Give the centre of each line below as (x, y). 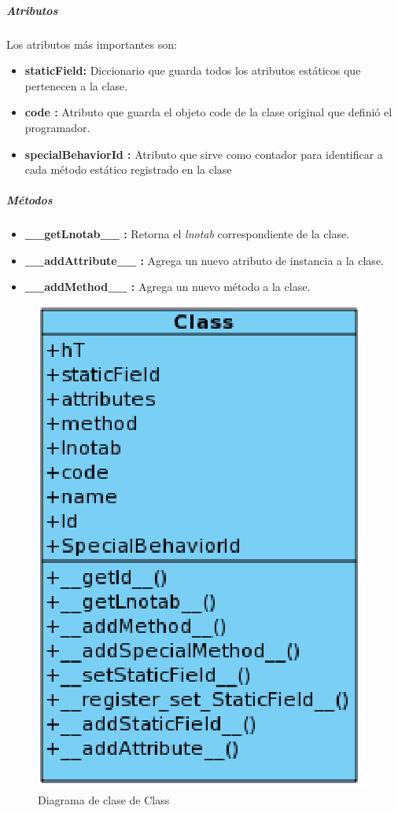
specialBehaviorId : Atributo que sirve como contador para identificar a (204, 154)
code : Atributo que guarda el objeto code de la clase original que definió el (208, 112)
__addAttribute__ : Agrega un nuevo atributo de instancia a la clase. (204, 260)
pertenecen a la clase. (76, 85)
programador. (57, 127)
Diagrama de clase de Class (104, 799)
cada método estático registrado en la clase (128, 169)
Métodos (29, 200)
